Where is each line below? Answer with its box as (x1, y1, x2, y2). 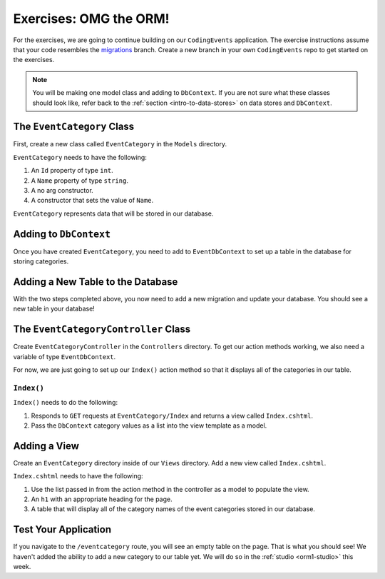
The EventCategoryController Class (13, 323, 191, 336)
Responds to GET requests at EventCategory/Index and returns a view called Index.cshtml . (31, 411, 314, 420)
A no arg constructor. (31, 186, 94, 194)
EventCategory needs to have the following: (13, 153, 148, 161)
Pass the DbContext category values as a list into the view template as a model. (31, 421, 267, 430)
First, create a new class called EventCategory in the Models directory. (13, 140, 227, 148)
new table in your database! (13, 304, 96, 313)
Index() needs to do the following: (13, 398, 118, 407)
